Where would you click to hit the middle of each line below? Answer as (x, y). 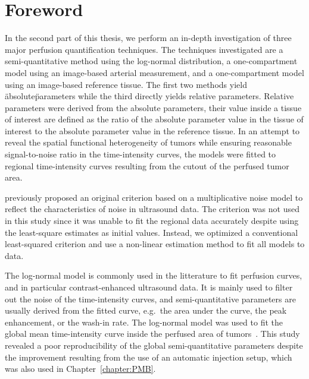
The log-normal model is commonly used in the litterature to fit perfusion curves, (154, 275)
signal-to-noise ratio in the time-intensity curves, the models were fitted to (141, 154)
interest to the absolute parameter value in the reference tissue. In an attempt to (152, 130)
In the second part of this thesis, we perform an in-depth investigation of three (148, 38)
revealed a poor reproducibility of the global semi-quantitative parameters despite (154, 345)
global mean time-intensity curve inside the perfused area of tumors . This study (152, 334)
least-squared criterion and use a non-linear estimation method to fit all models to (155, 244)
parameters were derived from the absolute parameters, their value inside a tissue (153, 107)
